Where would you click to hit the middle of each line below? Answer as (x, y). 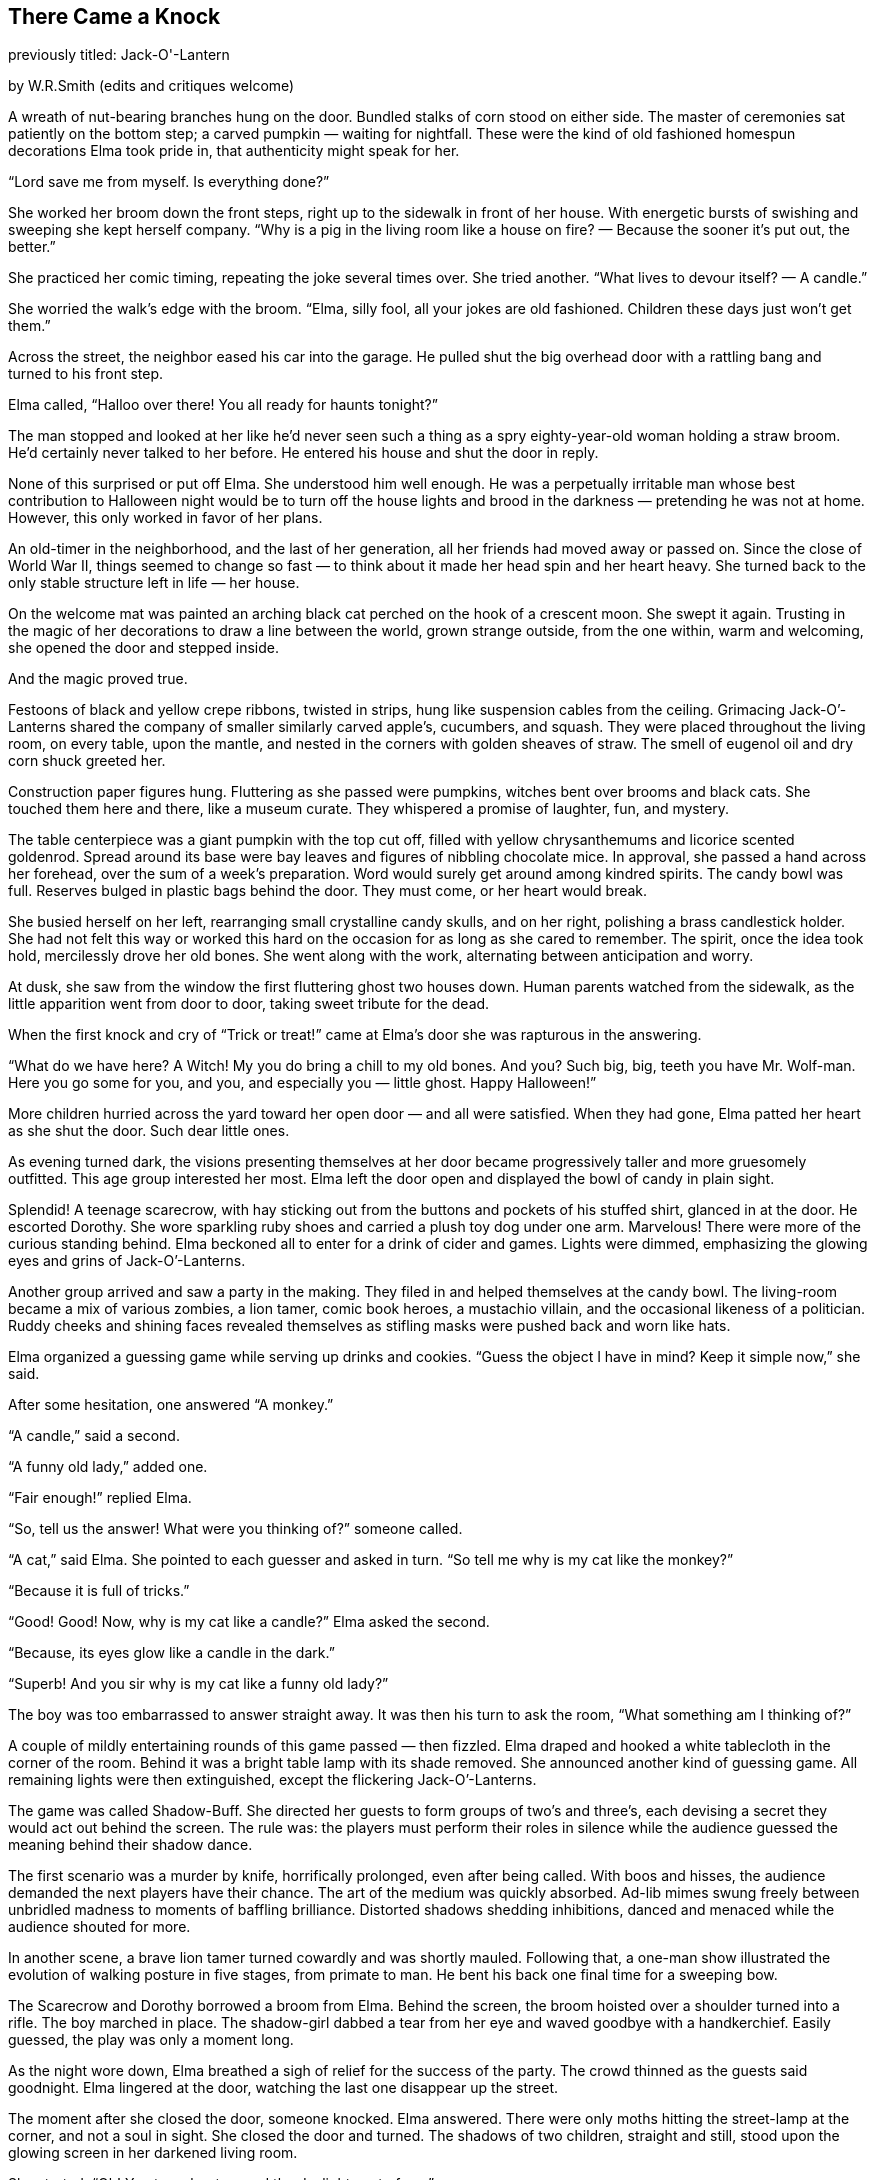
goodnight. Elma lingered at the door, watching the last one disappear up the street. (283, 2088)
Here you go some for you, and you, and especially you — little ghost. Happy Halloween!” (302, 1083)
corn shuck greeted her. (87, 761)
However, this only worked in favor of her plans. (165, 518)
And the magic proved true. (98, 679)
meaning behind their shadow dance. (130, 1845)
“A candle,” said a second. (94, 1436)
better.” (32, 247)
